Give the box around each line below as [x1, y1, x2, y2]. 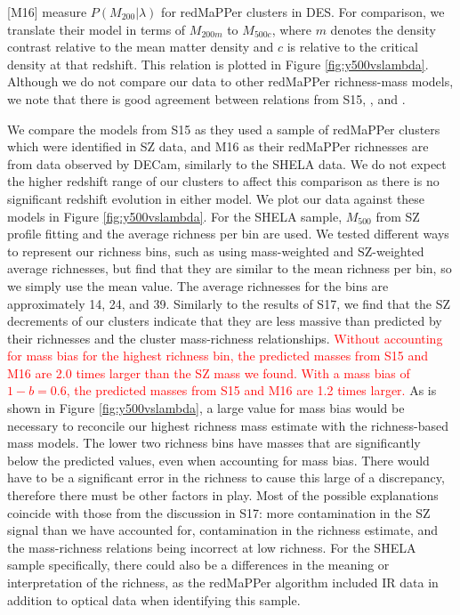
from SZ [375, 206, 420, 225]
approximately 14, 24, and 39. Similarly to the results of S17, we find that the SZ [7, 294, 451, 312]
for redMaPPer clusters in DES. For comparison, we [161, 3, 445, 20]
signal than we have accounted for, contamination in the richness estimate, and [7, 521, 439, 539]
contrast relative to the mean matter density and [7, 37, 274, 56]
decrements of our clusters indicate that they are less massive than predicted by [7, 312, 442, 330]
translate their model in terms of [7, 20, 186, 38]
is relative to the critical [286, 37, 418, 56]
